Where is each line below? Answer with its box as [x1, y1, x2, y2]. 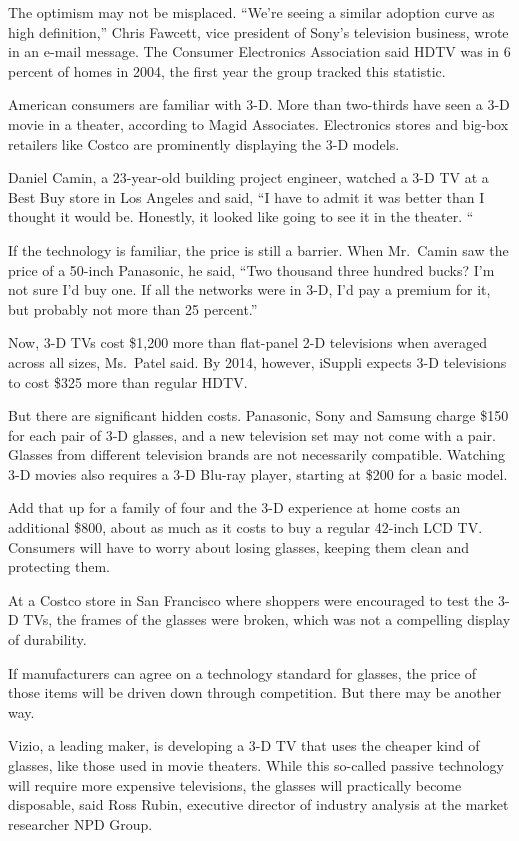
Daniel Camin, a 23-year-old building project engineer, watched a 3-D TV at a [8, 167, 489, 188]
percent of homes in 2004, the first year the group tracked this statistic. [8, 60, 446, 81]
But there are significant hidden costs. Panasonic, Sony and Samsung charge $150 [8, 405, 509, 426]
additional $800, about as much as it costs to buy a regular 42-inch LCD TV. [8, 517, 483, 538]
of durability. [8, 629, 87, 650]
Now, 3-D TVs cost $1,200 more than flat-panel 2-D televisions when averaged [8, 332, 488, 353]
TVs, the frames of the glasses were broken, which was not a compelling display [23, 609, 511, 630]
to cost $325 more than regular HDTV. [8, 371, 248, 392]
